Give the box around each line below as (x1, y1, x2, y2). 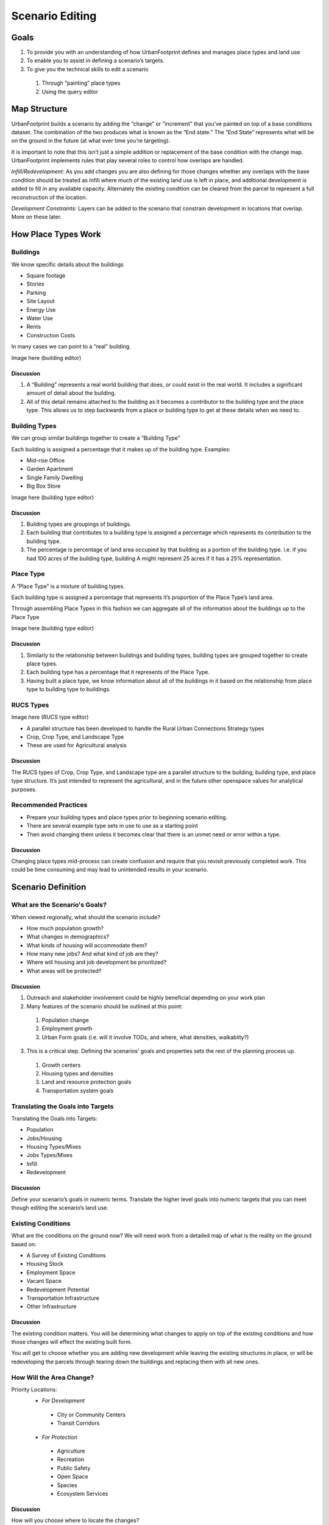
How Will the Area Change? (11, 1373, 94, 1382)
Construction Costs (26, 331, 76, 339)
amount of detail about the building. (26, 389, 116, 396)
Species (57, 1481, 77, 1488)
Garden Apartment (26, 465, 73, 473)
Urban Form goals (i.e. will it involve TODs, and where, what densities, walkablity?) (41, 1033, 249, 1041)
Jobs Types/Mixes (26, 1152, 73, 1159)
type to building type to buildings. (26, 686, 111, 693)
